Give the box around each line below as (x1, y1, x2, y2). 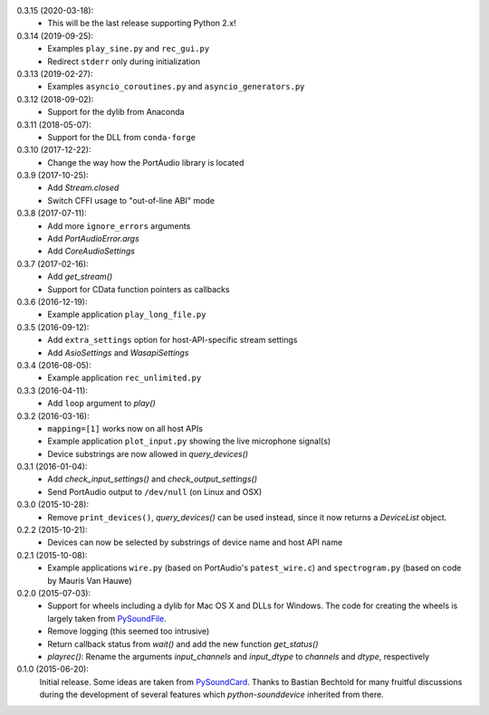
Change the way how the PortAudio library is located (47, 157, 244, 167)
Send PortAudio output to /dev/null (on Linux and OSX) (47, 486, 263, 497)
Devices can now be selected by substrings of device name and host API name (47, 537, 343, 548)
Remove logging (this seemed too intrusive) (47, 625, 210, 637)
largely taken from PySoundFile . (47, 613, 167, 624)
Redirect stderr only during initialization (47, 55, 201, 67)
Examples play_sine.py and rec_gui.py (47, 43, 210, 54)
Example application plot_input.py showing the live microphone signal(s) (47, 435, 331, 447)
